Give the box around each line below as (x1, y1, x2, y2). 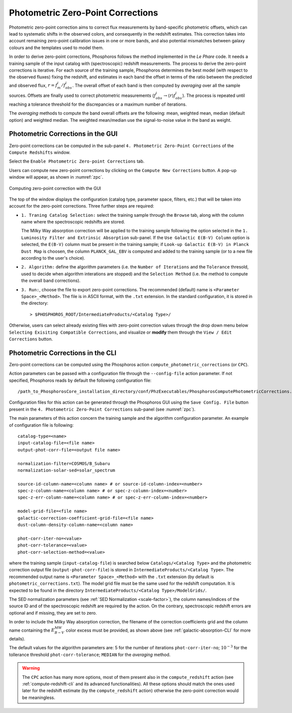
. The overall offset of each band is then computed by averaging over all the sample (72, 82, 240, 88)
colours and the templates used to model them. (9, 44, 104, 51)
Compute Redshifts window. (9, 149, 71, 155)
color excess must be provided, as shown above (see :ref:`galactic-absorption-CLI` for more (66, 627, 251, 633)
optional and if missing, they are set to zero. (9, 610, 97, 616)
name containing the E (9, 627, 55, 633)
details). (9, 636, 25, 642)
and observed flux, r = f (9, 82, 58, 88)
